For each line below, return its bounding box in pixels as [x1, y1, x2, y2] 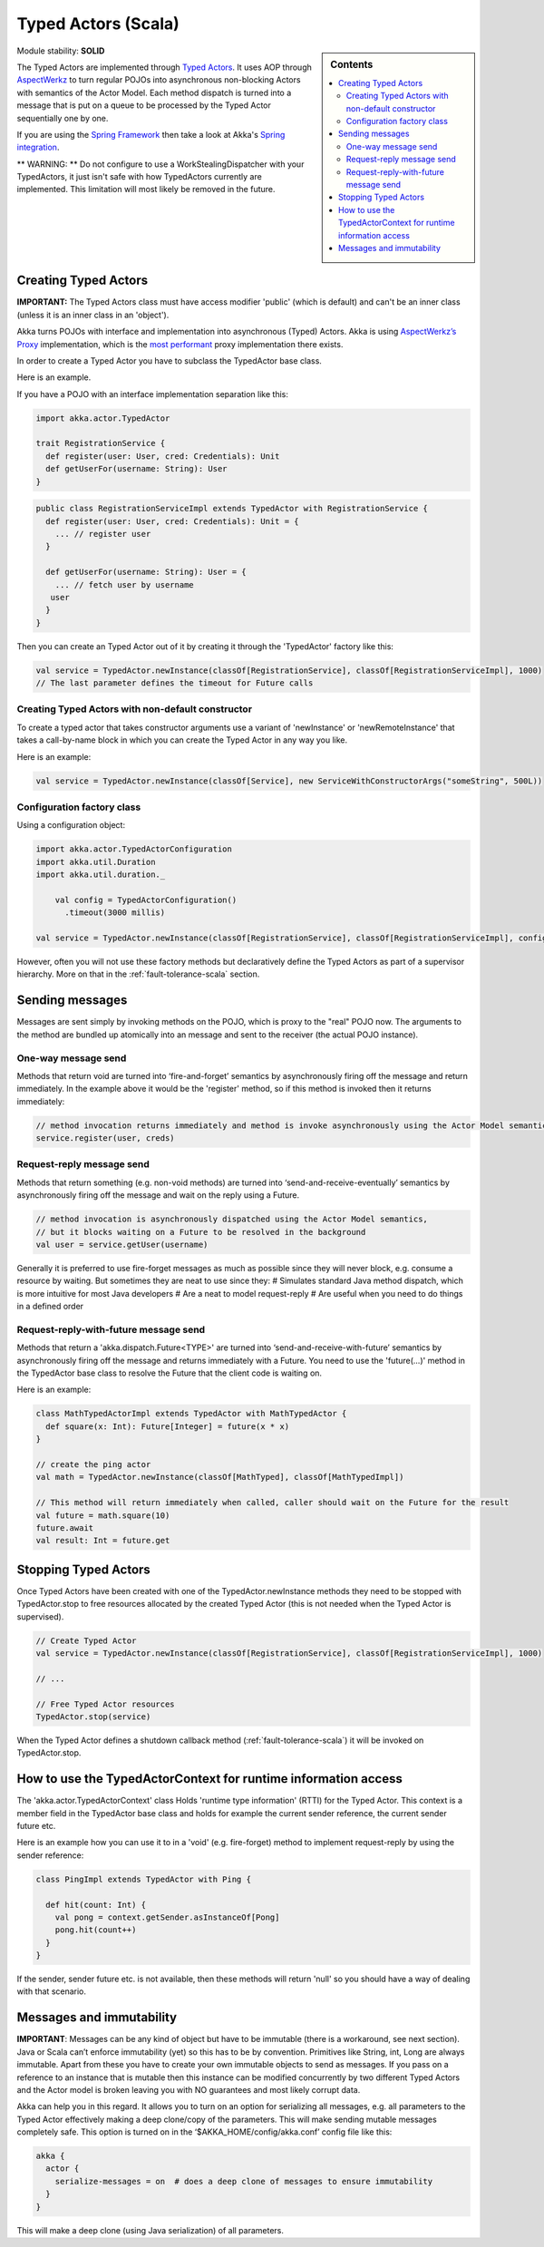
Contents [330, 58, 374, 71]
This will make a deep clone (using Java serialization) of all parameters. [16, 2224, 285, 2235]
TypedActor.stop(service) [35, 1711, 151, 1722]
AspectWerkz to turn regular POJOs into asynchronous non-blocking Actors [16, 74, 301, 85]
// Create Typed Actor [35, 1635, 137, 1646]
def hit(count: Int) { [45, 1900, 147, 1910]
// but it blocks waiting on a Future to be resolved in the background [35, 1227, 366, 1237]
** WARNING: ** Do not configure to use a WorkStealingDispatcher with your [16, 159, 305, 170]
